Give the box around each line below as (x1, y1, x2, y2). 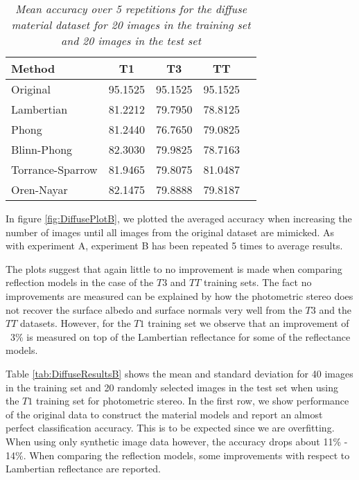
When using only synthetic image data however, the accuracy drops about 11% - (6, 434, 348, 448)
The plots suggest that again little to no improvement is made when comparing (6, 261, 342, 276)
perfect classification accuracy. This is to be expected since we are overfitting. (6, 420, 335, 435)
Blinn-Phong (11, 141, 73, 157)
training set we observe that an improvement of (148, 316, 349, 330)
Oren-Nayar (11, 181, 68, 197)
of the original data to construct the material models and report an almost (6, 407, 323, 421)
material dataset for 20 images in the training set (11, 17, 251, 33)
